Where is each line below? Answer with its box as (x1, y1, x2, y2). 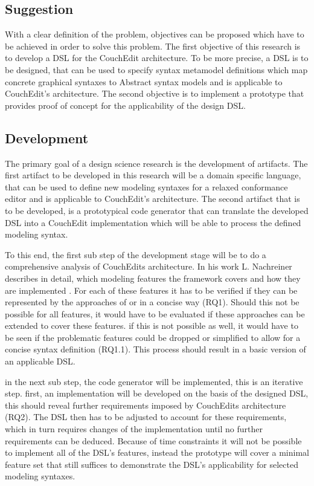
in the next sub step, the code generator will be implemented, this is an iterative (5, 375, 303, 387)
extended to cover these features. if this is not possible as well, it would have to (5, 319, 298, 332)
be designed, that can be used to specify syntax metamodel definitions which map (5, 63, 308, 76)
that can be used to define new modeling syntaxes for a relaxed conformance (5, 180, 288, 193)
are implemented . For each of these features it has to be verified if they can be (5, 283, 298, 296)
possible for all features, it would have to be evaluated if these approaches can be (5, 307, 305, 320)
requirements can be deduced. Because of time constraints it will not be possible (5, 434, 302, 447)
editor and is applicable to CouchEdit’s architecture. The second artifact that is (5, 192, 300, 205)
